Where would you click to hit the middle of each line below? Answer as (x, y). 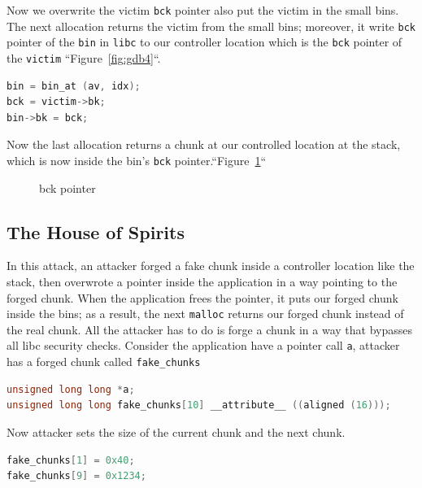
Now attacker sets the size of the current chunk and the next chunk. (176, 431)
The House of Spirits (96, 231)
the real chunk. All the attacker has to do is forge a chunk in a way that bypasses (210, 329)
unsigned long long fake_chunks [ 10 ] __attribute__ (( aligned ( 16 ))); (199, 405)
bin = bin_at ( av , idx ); (74, 86)
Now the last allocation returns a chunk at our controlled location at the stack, (204, 144)
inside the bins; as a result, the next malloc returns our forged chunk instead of (205, 314)
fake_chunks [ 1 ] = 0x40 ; (71, 460)
